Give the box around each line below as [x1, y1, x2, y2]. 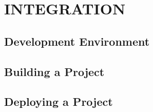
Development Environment [4, 33, 150, 49]
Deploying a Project [4, 94, 113, 109]
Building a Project [4, 63, 105, 79]
